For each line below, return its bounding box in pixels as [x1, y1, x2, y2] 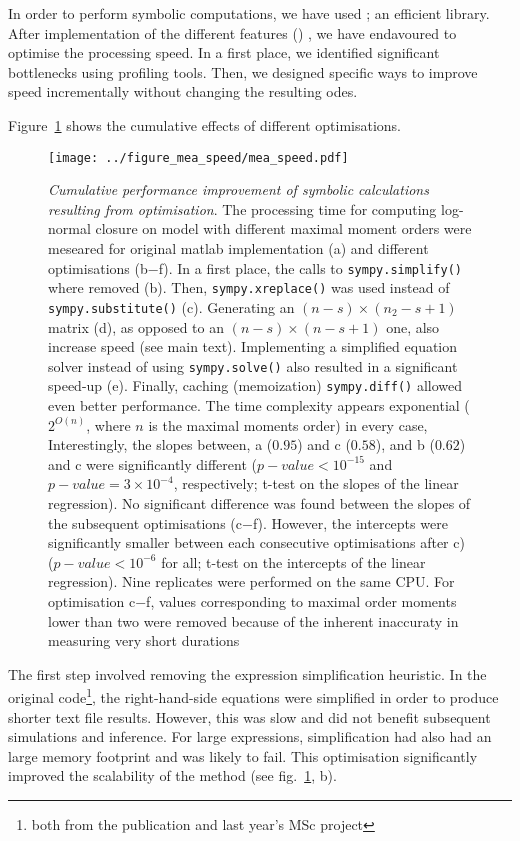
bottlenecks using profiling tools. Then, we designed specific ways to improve [8, 61, 478, 82]
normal [48, 218, 91, 239]
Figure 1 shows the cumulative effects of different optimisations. [8, 114, 402, 135]
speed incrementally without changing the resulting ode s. [8, 81, 358, 102]
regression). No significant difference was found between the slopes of [48, 493, 471, 514]
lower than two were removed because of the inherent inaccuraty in [48, 610, 459, 631]
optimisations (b [48, 257, 148, 278]
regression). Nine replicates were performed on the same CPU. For [48, 571, 455, 592]
